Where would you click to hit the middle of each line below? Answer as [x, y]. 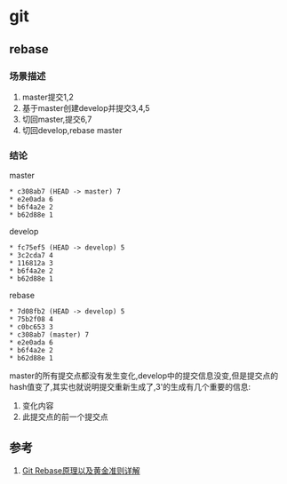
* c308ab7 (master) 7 [49, 335]
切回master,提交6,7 [57, 119]
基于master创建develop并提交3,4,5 [86, 107]
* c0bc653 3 [31, 327]
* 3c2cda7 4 [31, 256]
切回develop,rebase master [72, 130]
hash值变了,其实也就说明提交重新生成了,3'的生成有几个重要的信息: [130, 387]
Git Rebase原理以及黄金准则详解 [81, 470]
